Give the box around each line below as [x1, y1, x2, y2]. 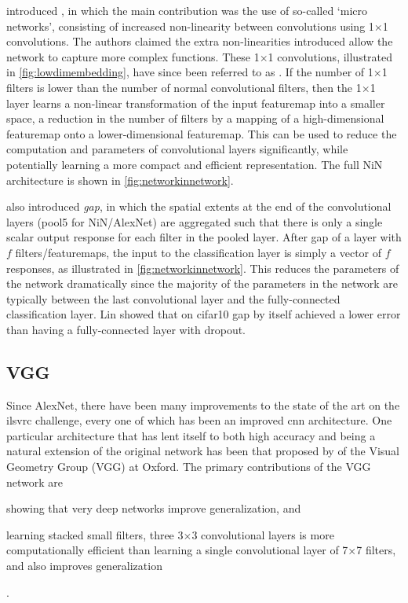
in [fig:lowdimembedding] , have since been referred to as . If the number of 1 [6, 64, 373, 80]
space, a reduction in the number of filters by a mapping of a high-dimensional [6, 110, 384, 127]
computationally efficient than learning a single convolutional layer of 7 [6, 542, 348, 558]
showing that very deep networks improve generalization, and [6, 500, 301, 517]
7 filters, [356, 542, 396, 558]
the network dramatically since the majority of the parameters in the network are [6, 275, 398, 292]
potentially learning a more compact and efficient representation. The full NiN [6, 156, 383, 172]
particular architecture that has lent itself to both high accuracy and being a [6, 427, 376, 443]
